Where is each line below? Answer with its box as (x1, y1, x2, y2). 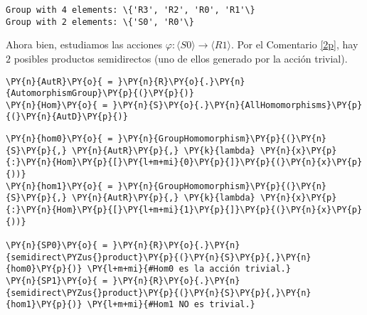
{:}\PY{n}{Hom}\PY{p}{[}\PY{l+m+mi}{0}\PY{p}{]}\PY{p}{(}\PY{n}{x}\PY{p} (6, 157, 363, 168)
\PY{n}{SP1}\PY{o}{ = (6, 276, 108, 286)
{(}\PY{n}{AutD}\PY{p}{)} (6, 112, 128, 122)
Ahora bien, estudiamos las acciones (6, 37, 163, 52)
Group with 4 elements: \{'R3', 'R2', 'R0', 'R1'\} (6, 5, 255, 15)
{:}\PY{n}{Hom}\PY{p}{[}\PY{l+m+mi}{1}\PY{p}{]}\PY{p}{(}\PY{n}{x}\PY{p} (6, 205, 363, 215)
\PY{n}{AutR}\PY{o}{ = (6, 76, 113, 87)
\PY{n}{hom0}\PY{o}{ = (6, 134, 113, 144)
